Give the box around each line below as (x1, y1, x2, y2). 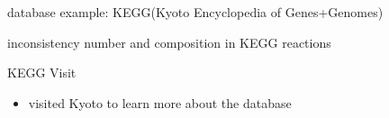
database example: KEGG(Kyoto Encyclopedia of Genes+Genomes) (7, 3, 384, 21)
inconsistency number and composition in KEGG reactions (7, 32, 331, 51)
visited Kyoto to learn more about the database (28, 93, 292, 112)
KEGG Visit (7, 63, 77, 82)
